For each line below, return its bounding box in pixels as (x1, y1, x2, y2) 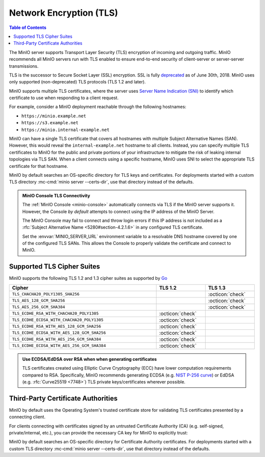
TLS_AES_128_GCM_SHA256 (12, 298, 65, 303)
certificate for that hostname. (9, 163, 68, 169)
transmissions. (9, 63, 39, 69)
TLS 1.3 (208, 284, 226, 291)
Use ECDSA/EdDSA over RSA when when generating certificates (22, 356, 157, 362)
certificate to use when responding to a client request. (9, 95, 119, 101)
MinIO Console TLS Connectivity (22, 192, 90, 198)
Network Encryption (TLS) (9, 7, 118, 18)
